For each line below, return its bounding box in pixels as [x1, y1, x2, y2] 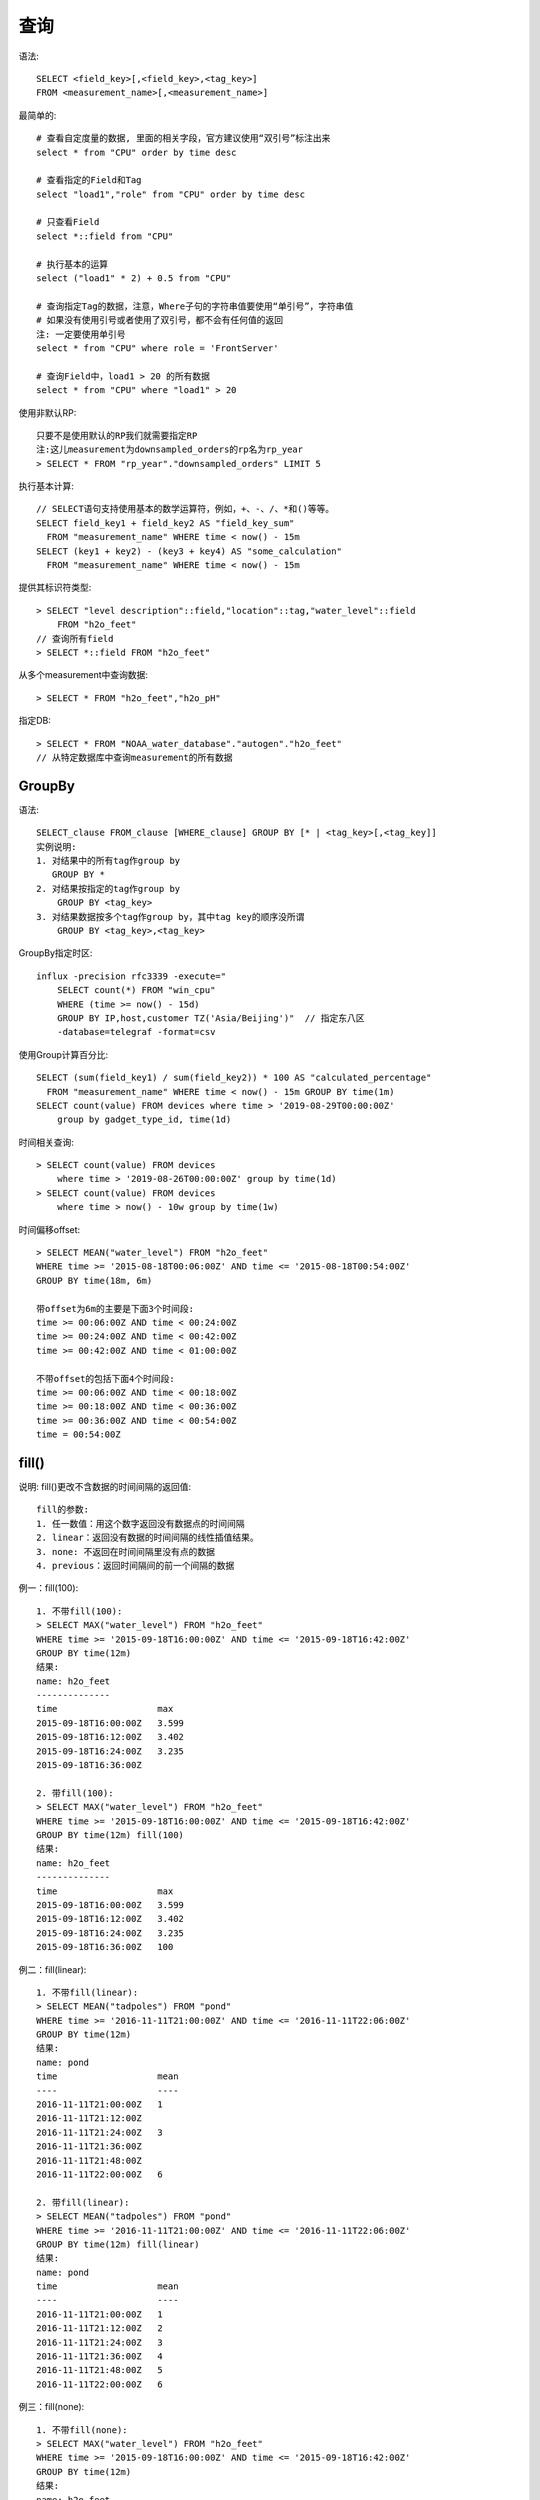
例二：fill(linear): [18, 1963, 87, 1975]
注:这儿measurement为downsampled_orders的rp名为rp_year [36, 444, 304, 455]
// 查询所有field [36, 633, 114, 644]
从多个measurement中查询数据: [18, 669, 149, 681]
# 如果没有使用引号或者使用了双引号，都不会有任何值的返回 [36, 315, 284, 326]
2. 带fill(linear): [36, 2196, 130, 2208]
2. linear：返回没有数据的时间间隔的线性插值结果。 [36, 1532, 259, 1544]
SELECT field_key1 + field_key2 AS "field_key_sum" [36, 517, 295, 529]
